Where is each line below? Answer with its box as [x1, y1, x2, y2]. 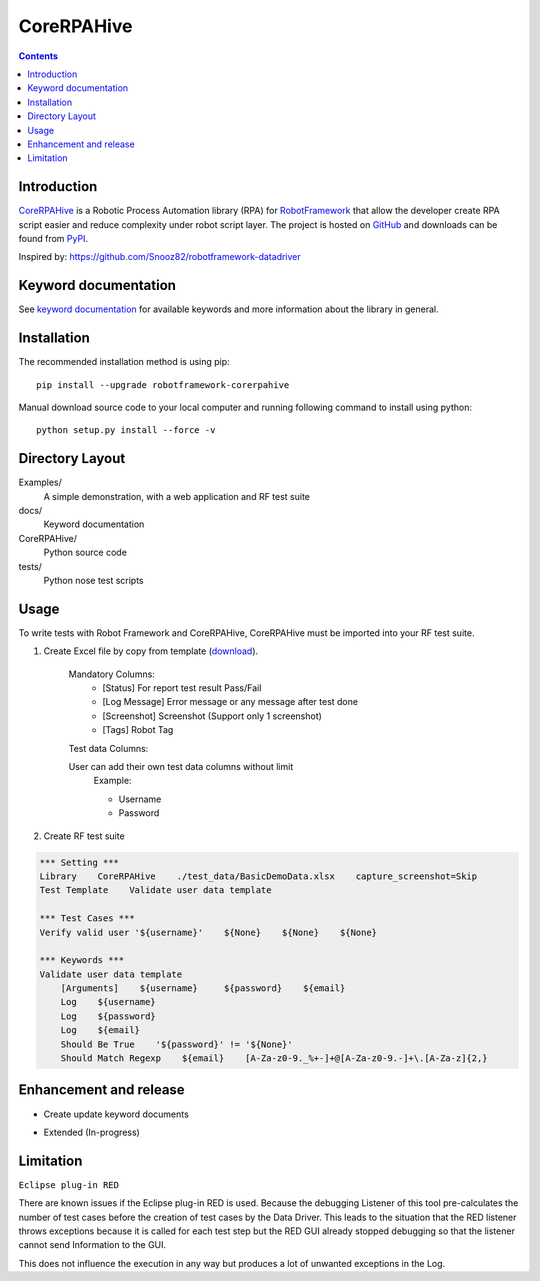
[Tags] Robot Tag [102, 724, 174, 736]
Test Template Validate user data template [39, 885, 272, 896]
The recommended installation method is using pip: [18, 356, 230, 368]
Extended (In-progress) [43, 1126, 140, 1138]
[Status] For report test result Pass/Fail [102, 682, 262, 694]
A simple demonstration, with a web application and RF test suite [43, 490, 310, 502]
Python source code [43, 546, 127, 559]
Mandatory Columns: [68, 668, 155, 680]
